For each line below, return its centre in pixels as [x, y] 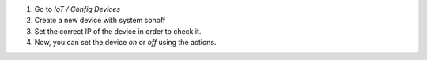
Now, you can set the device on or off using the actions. [125, 43]
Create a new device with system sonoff [100, 21]
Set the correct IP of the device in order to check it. [118, 31]
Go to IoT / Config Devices [77, 9]
